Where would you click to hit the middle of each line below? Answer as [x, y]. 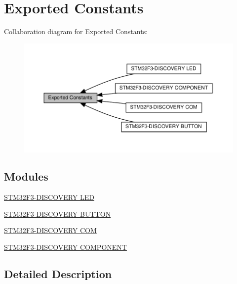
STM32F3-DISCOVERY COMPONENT [65, 247]
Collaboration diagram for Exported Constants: [76, 31]
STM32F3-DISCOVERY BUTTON [58, 213]
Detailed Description [58, 273]
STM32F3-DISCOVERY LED [49, 197]
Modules [26, 176]
